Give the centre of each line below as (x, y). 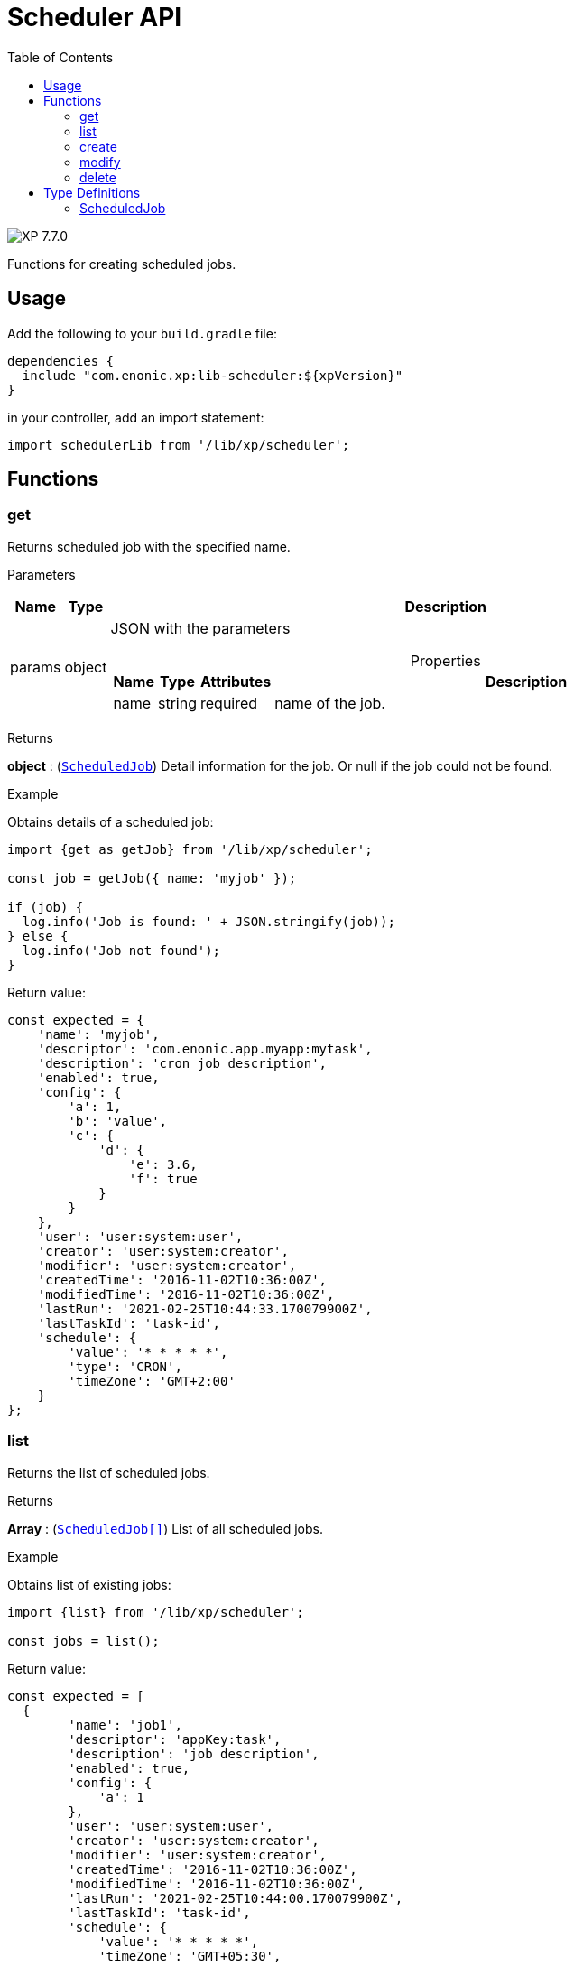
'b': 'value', (118, 1121)
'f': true (163, 1178)
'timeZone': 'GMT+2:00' (152, 1381)
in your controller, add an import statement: (136, 417)
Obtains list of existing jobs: (89, 1584)
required (229, 703)
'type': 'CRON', (125, 1366)
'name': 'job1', (125, 1725)
